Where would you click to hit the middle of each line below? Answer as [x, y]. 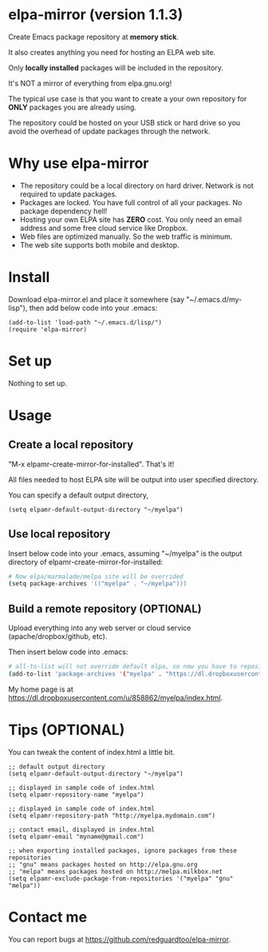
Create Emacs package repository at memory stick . [94, 37]
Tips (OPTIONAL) [67, 730]
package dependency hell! [63, 211]
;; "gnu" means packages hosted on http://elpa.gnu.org [103, 864]
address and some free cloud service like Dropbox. [104, 228]
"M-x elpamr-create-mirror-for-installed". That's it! [91, 464]
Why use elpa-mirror [79, 163]
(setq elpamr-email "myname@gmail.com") [77, 836]
